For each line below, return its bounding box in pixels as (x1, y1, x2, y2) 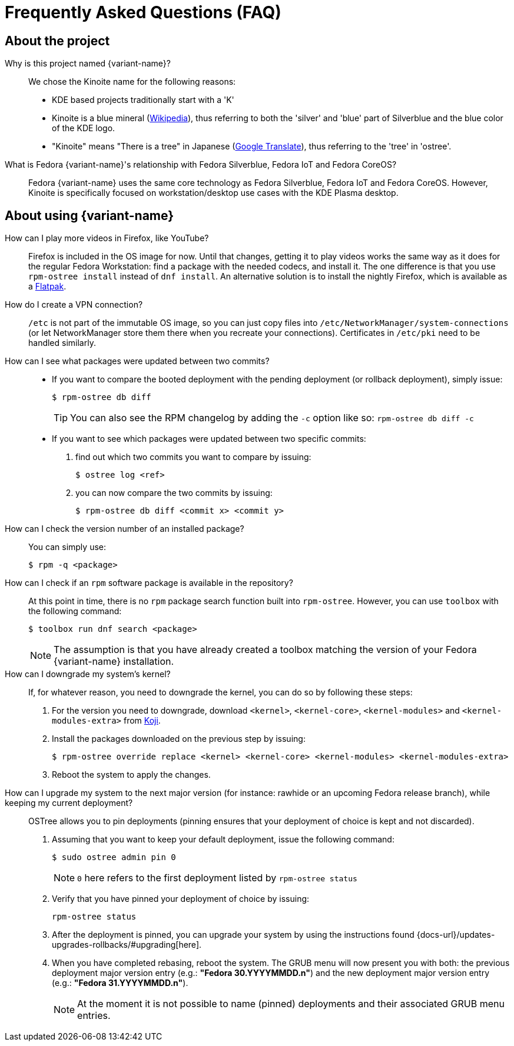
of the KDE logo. (52, 123, 115, 134)
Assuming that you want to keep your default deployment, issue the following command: (52, 834, 394, 845)
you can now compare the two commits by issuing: (75, 488, 273, 498)
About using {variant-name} (5, 208, 174, 223)
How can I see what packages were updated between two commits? (5, 356, 270, 367)
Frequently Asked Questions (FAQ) (5, 2, 281, 22)
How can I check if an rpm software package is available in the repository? (5, 578, 293, 588)
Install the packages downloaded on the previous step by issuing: (52, 734, 306, 744)
